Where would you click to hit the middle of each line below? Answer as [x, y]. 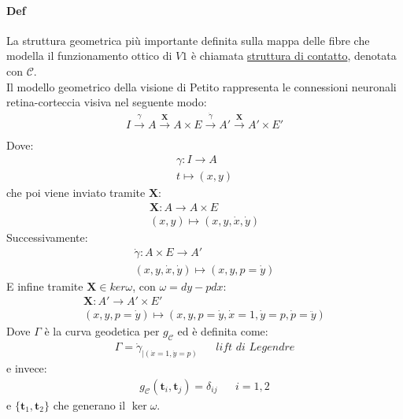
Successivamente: [47, 237]
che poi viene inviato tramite [76, 193]
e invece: [27, 368]
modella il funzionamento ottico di [89, 56]
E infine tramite [45, 286]
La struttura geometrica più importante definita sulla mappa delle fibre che [188, 40]
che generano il [89, 404]
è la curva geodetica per [102, 331]
